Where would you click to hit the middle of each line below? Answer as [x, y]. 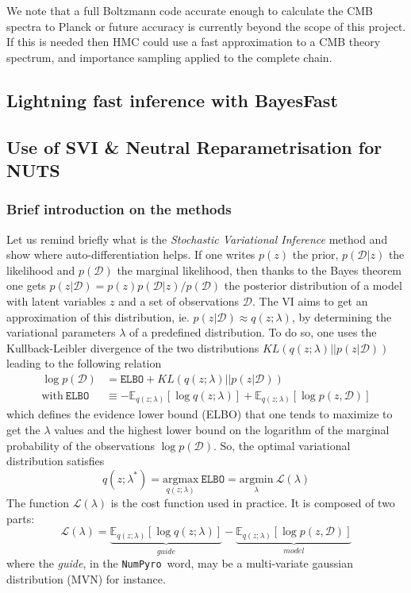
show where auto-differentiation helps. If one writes [131, 254]
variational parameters [61, 332]
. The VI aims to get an [310, 300]
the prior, [315, 254]
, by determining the [342, 316]
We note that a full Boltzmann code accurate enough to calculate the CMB [190, 10]
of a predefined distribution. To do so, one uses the [253, 332]
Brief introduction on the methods [119, 209]
